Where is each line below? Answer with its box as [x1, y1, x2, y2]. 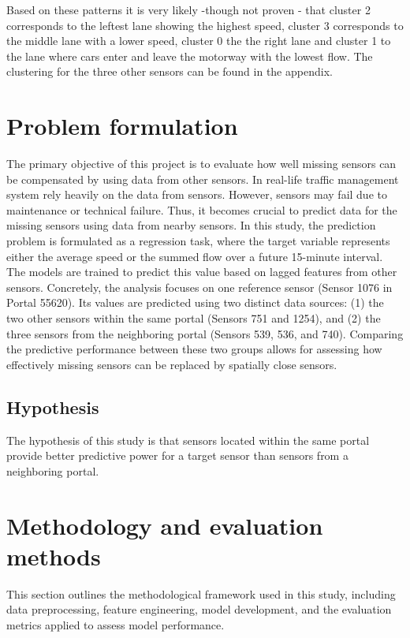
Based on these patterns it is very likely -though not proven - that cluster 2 [6, 2, 371, 17]
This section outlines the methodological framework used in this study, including [6, 585, 396, 602]
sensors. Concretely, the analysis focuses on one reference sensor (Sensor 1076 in [6, 278, 393, 295]
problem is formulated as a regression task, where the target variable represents [6, 233, 390, 249]
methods [6, 539, 101, 572]
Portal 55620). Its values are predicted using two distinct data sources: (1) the [6, 294, 384, 311]
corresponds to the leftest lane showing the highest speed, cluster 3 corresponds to [6, 17, 404, 33]
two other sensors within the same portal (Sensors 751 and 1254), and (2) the [6, 310, 381, 326]
